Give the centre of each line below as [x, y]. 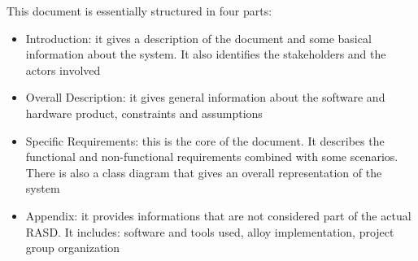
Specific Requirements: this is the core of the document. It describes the [205, 140]
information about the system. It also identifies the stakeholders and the [206, 54]
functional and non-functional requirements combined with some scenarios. [212, 157]
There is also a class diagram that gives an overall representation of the [204, 172]
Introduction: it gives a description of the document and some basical [198, 38]
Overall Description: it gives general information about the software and [205, 97]
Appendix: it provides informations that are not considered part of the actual [218, 215]
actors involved [63, 70]
